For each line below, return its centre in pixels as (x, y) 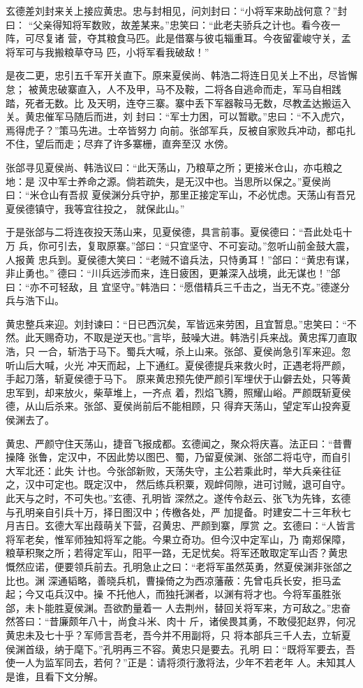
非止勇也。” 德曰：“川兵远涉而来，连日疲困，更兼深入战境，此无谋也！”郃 (173, 273)
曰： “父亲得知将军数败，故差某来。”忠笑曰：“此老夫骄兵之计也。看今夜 (168, 24)
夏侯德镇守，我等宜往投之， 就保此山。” (95, 208)
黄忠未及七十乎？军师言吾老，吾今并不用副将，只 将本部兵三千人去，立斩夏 (178, 635)
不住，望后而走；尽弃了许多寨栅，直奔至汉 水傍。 (120, 144)
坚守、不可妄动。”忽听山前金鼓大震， (272, 245)
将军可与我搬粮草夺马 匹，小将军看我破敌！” (108, 51)
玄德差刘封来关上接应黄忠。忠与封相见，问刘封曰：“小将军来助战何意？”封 (177, 10)
